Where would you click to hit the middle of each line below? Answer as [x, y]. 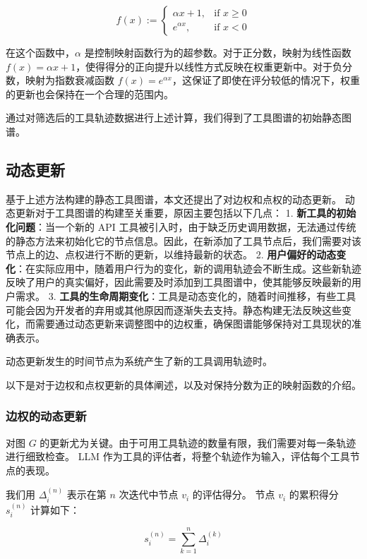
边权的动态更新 [46, 416]
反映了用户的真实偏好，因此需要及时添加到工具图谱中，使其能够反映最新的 [179, 282]
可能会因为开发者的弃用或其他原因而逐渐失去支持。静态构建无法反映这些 [174, 309]
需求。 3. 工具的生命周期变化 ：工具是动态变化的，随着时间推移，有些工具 [186, 295]
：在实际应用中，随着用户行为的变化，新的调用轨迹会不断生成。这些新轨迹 [188, 268]
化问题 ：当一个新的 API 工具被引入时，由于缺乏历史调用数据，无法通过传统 [181, 226]
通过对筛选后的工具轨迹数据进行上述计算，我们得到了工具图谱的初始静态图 [179, 118]
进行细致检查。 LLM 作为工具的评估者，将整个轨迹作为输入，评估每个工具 [178, 456]
